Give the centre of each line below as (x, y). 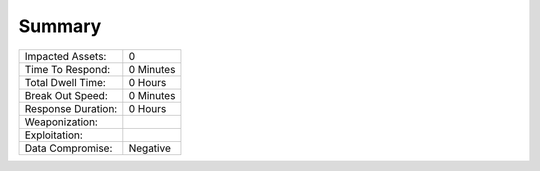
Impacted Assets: (65, 56)
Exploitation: (54, 135)
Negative (150, 148)
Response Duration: (71, 108)
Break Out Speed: (66, 95)
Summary (60, 26)
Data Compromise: (68, 148)
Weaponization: (61, 122)
